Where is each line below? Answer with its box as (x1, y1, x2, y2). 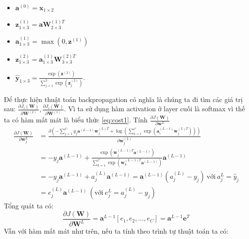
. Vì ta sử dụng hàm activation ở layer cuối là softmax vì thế (64, 103, 245, 114)
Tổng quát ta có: (4, 201, 53, 211)
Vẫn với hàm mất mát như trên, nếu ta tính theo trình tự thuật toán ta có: (4, 226, 229, 236)
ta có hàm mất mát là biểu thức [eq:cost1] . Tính (4, 115, 148, 125)
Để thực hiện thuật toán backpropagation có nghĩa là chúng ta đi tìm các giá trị (4, 94, 243, 104)
